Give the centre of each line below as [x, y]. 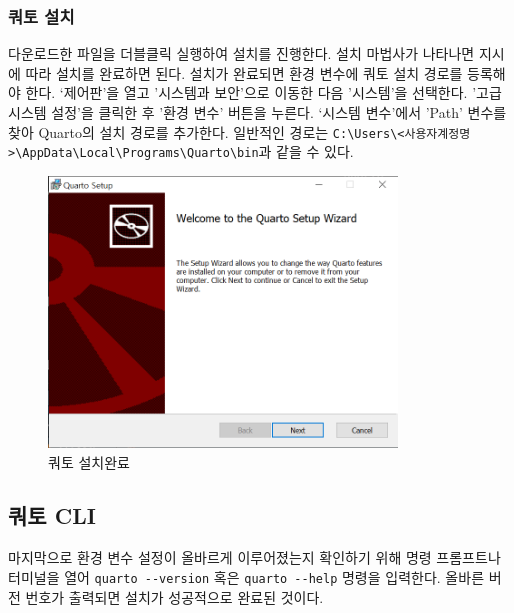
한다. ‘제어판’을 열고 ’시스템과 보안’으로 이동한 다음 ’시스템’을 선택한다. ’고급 [263, 92]
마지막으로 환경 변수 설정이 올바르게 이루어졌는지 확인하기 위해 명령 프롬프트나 [254, 557]
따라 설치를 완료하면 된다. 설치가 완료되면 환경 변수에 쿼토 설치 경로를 [244, 72]
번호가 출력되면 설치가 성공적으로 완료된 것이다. [174, 596]
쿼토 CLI [52, 515]
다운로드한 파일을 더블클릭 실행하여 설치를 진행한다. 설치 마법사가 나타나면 [241, 53]
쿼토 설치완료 [89, 461]
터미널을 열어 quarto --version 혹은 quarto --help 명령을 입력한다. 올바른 [246, 576]
